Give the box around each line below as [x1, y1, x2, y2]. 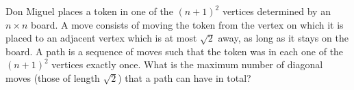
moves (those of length [5, 70, 100, 85]
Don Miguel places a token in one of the [5, 4, 173, 18]
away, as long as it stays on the [218, 31, 349, 45]
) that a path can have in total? [118, 70, 251, 85]
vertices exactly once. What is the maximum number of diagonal [51, 57, 323, 72]
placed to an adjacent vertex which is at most [5, 31, 197, 45]
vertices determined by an [222, 4, 331, 18]
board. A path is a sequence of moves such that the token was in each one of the [5, 44, 344, 58]
